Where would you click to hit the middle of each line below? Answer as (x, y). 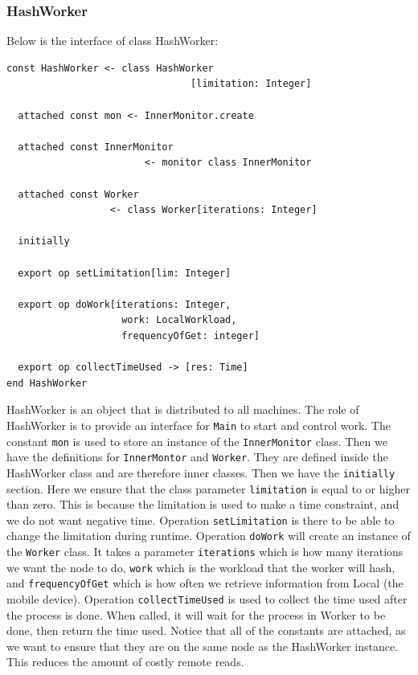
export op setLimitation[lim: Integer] (125, 273)
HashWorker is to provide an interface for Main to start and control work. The (199, 425)
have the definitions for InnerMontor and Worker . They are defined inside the (197, 457)
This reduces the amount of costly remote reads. (125, 662)
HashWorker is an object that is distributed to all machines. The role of (183, 409)
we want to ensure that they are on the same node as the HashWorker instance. (202, 646)
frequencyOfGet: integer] (191, 335)
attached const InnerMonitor (96, 147)
